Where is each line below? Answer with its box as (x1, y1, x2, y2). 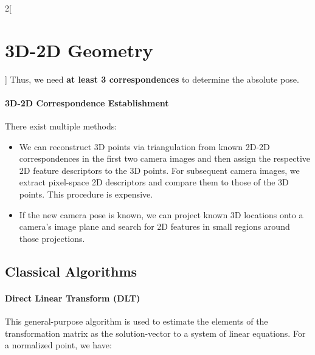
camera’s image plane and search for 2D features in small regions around (19, 220, 290, 233)
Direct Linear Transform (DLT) (5, 291, 140, 304)
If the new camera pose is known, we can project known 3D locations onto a (19, 208, 303, 221)
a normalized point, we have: (5, 339, 112, 351)
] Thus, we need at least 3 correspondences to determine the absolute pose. (5, 72, 299, 85)
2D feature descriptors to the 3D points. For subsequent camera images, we (19, 164, 300, 176)
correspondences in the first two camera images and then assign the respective (19, 152, 311, 165)
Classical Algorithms (5, 261, 137, 280)
